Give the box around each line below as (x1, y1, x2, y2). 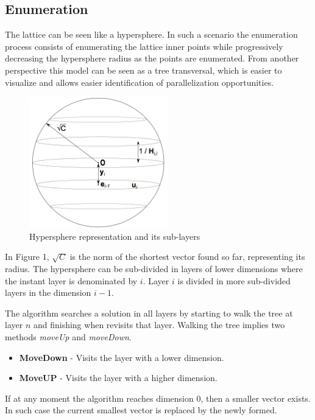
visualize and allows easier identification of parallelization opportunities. (5, 75, 274, 88)
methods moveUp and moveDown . (5, 330, 132, 343)
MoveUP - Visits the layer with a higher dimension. (19, 371, 218, 384)
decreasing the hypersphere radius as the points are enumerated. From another (5, 52, 299, 65)
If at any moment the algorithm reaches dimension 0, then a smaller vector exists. (5, 391, 311, 404)
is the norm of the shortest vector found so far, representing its (69, 250, 305, 263)
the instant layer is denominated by (5, 274, 138, 287)
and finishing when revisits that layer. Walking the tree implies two (33, 318, 285, 331)
